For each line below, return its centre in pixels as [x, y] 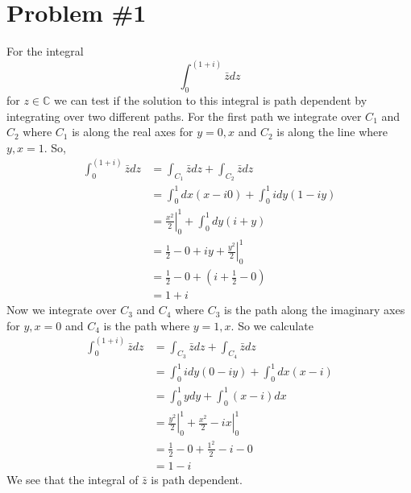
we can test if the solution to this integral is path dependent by [211, 99]
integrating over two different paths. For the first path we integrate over [184, 116]
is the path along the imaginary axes [315, 310]
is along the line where [332, 132]
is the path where [147, 325]
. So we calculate [272, 325]
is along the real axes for [133, 132]
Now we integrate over [62, 310]
